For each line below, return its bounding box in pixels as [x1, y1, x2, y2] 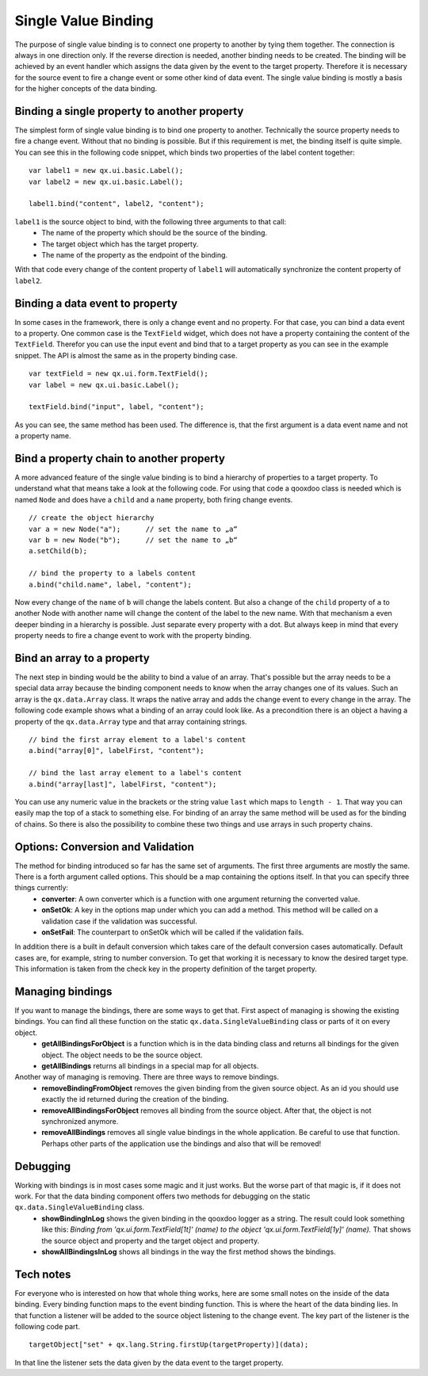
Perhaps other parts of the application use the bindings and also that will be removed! [41, 1138, 321, 1149]
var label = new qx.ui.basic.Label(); [29, 380, 180, 389]
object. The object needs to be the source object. [41, 1050, 203, 1060]
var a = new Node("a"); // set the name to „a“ [29, 524, 238, 533]
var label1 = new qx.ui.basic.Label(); [29, 166, 184, 175]
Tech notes [14, 1267, 71, 1281]
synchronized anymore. [41, 1116, 119, 1126]
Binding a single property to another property [14, 104, 244, 118]
